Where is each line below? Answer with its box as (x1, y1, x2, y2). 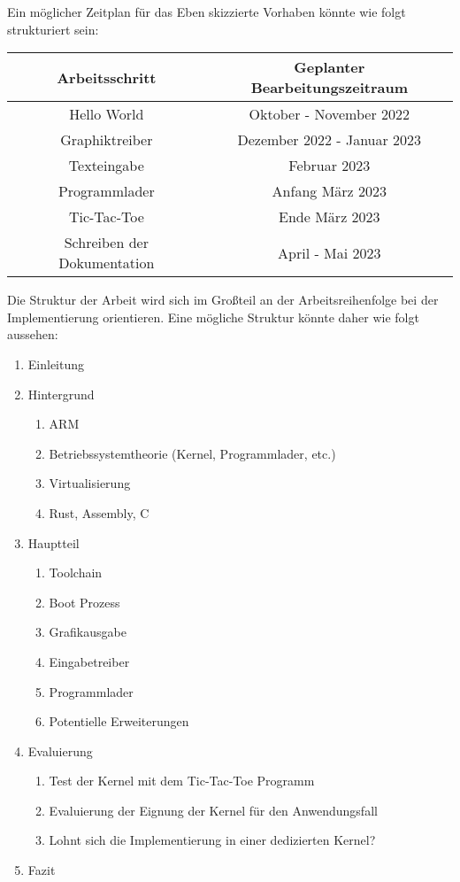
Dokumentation (58, 252, 155, 274)
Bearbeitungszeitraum (250, 77, 408, 98)
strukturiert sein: (7, 19, 99, 38)
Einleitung (27, 354, 85, 373)
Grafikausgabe (49, 623, 126, 641)
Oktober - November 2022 (249, 104, 410, 125)
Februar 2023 (288, 155, 371, 176)
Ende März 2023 (279, 206, 380, 228)
